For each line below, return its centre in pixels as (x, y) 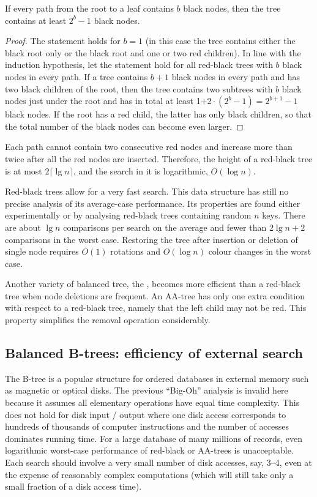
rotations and (136, 251)
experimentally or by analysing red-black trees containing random (128, 215)
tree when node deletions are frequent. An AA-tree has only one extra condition (155, 295)
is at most (24, 170)
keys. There (284, 215)
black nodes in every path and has (236, 76)
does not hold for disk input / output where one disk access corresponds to (146, 414)
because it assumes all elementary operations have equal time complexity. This (152, 402)
